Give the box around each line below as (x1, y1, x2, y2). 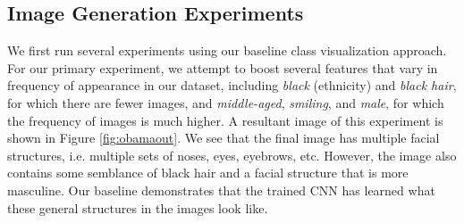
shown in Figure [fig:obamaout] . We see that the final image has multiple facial (7, 128, 440, 147)
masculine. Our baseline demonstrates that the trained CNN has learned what (7, 180, 435, 199)
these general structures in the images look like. (7, 198, 268, 217)
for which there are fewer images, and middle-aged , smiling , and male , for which (7, 93, 444, 111)
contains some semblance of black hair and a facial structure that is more (7, 163, 409, 182)
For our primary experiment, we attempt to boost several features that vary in (7, 58, 438, 77)
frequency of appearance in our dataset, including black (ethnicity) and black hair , (7, 76, 457, 95)
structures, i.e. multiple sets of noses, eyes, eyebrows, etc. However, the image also (7, 145, 457, 164)
